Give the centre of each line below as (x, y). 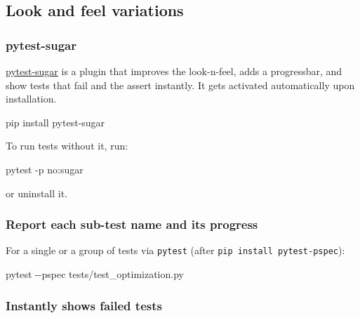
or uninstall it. (37, 193)
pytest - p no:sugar (45, 169)
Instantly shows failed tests (84, 305)
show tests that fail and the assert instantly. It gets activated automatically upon (180, 85)
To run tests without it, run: (67, 146)
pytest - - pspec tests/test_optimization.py (95, 274)
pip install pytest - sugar (55, 122)
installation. (31, 99)
